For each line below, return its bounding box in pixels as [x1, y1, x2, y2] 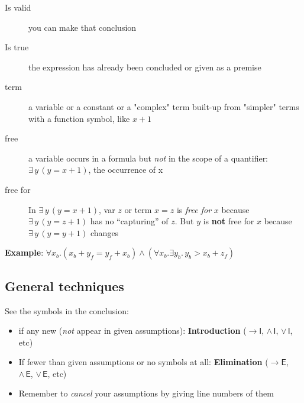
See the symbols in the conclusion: [5, 304, 129, 317]
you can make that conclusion [28, 21, 137, 33]
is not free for [203, 215, 254, 227]
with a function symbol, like [28, 112, 130, 124]
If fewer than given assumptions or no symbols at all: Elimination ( [18, 356, 269, 368]
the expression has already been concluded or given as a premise [28, 60, 261, 73]
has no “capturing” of [90, 215, 169, 227]
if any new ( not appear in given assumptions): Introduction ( [18, 324, 247, 337]
